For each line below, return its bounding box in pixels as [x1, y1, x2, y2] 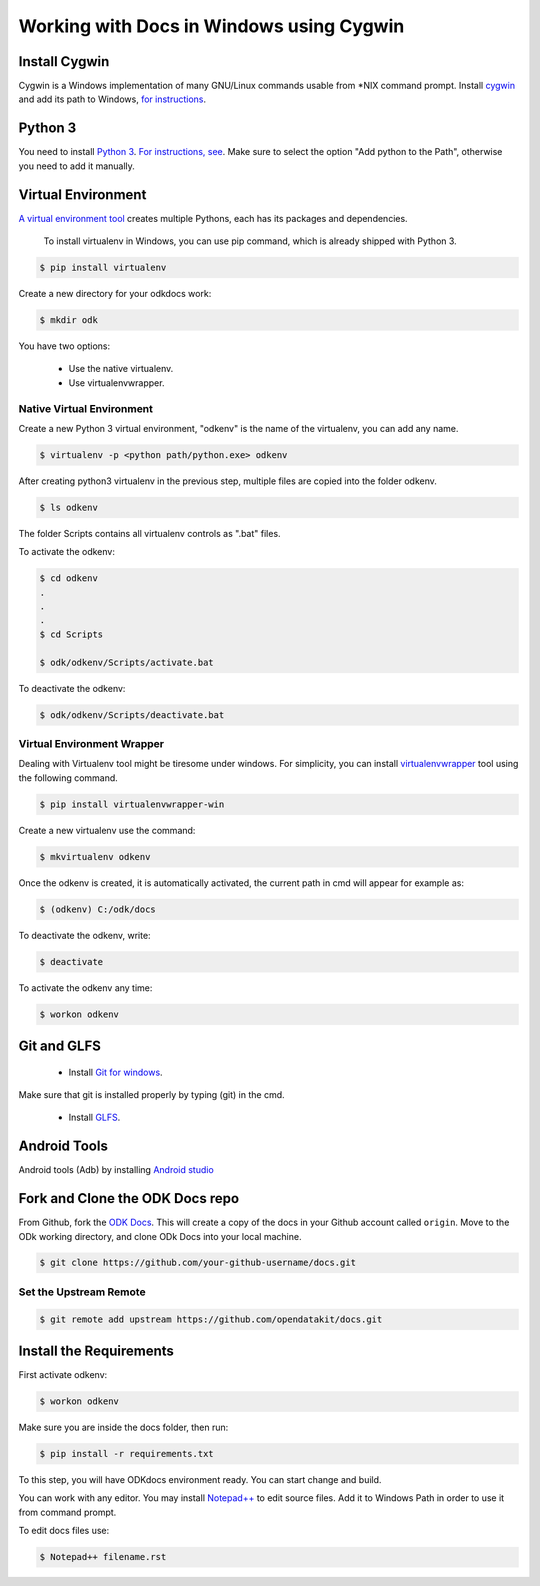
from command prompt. [18, 1506, 117, 1518]
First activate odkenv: [18, 1369, 108, 1381]
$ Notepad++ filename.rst [39, 1551, 167, 1563]
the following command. [18, 771, 119, 784]
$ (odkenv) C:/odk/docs [39, 903, 157, 915]
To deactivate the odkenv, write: [18, 929, 151, 941]
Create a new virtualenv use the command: [18, 824, 196, 836]
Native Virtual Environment [18, 401, 154, 415]
